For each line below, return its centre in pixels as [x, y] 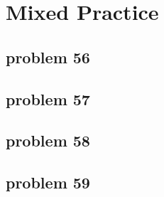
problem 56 [48, 57]
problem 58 [48, 140]
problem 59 [48, 182]
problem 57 [48, 98]
